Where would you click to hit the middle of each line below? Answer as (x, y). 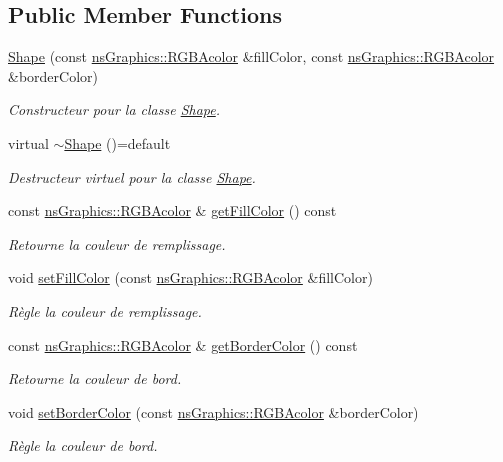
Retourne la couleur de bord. (95, 378)
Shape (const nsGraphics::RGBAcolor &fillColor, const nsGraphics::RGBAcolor (251, 56)
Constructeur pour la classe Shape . (114, 109)
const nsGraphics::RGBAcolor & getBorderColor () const (183, 344)
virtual (28, 142)
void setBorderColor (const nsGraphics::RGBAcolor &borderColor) (213, 411)
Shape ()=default (117, 142)
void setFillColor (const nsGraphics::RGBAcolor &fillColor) (190, 277)
